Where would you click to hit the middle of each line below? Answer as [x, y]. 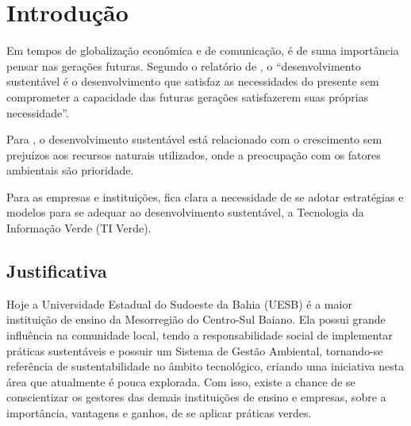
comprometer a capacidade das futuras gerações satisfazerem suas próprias [188, 96]
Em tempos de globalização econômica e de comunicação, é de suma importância [203, 50]
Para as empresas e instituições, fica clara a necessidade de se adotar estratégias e [205, 196]
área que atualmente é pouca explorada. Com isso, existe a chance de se [181, 381]
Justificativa [57, 271]
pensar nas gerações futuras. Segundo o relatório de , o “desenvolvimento [184, 65]
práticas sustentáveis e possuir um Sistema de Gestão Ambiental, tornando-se [195, 350]
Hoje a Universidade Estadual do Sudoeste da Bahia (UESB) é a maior [179, 303]
